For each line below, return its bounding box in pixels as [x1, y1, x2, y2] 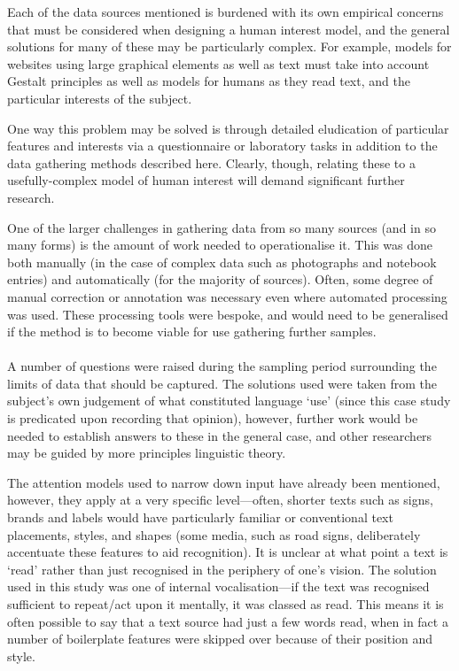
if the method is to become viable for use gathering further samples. [7, 322, 377, 341]
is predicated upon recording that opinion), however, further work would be [7, 409, 418, 428]
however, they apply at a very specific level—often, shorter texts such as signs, [7, 490, 433, 509]
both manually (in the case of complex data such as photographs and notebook [7, 252, 437, 271]
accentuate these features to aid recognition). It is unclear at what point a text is [7, 543, 448, 561]
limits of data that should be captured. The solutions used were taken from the [7, 374, 438, 392]
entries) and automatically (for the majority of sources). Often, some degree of [7, 270, 433, 289]
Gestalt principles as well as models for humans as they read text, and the [7, 72, 410, 90]
